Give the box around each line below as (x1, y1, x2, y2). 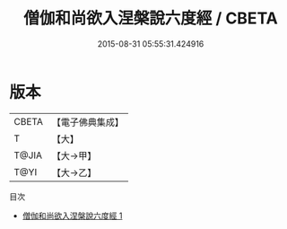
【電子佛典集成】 (51, 116, 124, 128)
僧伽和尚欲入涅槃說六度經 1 (22, 210, 123, 221)
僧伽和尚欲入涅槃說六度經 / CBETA (23, 8, 278, 29)
